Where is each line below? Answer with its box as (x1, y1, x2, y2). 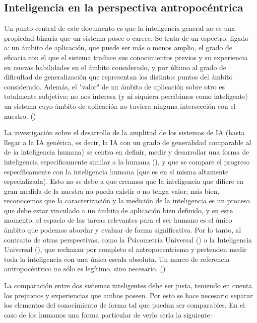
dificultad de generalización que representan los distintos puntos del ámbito (4, 72, 233, 82)
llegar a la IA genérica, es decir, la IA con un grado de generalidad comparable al (4, 137, 252, 147)
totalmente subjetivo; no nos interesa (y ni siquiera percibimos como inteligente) (4, 91, 248, 101)
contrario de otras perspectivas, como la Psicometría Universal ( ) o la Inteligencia (4, 234, 252, 244)
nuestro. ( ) (4, 110, 36, 121)
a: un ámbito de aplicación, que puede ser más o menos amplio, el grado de (4, 42, 232, 53)
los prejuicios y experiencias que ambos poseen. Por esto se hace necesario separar (4, 290, 253, 300)
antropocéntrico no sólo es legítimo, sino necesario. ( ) (4, 263, 166, 274)
